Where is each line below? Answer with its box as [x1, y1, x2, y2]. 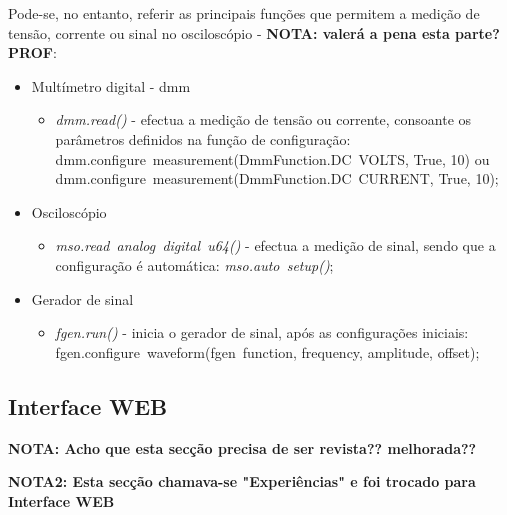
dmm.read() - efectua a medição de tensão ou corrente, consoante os [55, 109, 472, 130]
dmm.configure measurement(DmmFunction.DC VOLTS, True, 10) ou [55, 148, 490, 169]
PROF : [8, 42, 57, 63]
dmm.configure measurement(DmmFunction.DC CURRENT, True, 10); [55, 168, 499, 189]
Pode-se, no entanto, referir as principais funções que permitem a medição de [8, 3, 480, 23]
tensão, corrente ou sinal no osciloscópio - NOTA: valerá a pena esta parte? [8, 22, 500, 43]
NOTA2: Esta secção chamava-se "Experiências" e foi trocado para [8, 471, 476, 492]
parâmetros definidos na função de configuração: [55, 128, 351, 149]
